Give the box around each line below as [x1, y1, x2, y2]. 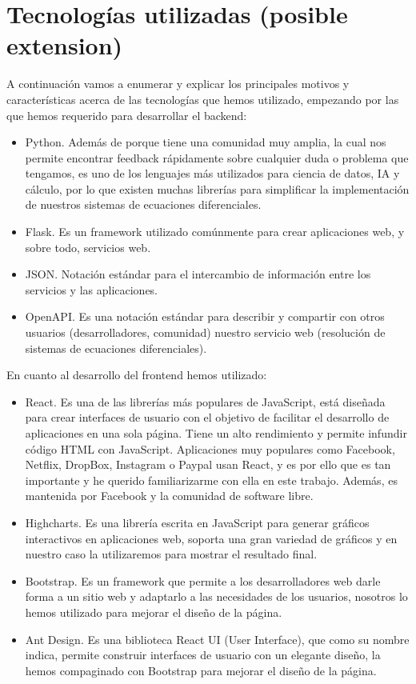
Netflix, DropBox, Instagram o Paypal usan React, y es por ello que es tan [25, 456, 391, 473]
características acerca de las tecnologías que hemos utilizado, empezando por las [6, 90, 399, 107]
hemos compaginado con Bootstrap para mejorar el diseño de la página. [25, 662, 377, 678]
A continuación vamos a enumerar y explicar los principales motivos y [6, 75, 350, 92]
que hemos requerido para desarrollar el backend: [6, 106, 247, 123]
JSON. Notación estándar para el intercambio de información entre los [25, 266, 371, 282]
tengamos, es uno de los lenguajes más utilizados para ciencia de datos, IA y [25, 165, 400, 182]
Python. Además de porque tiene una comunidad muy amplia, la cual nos [25, 134, 386, 150]
